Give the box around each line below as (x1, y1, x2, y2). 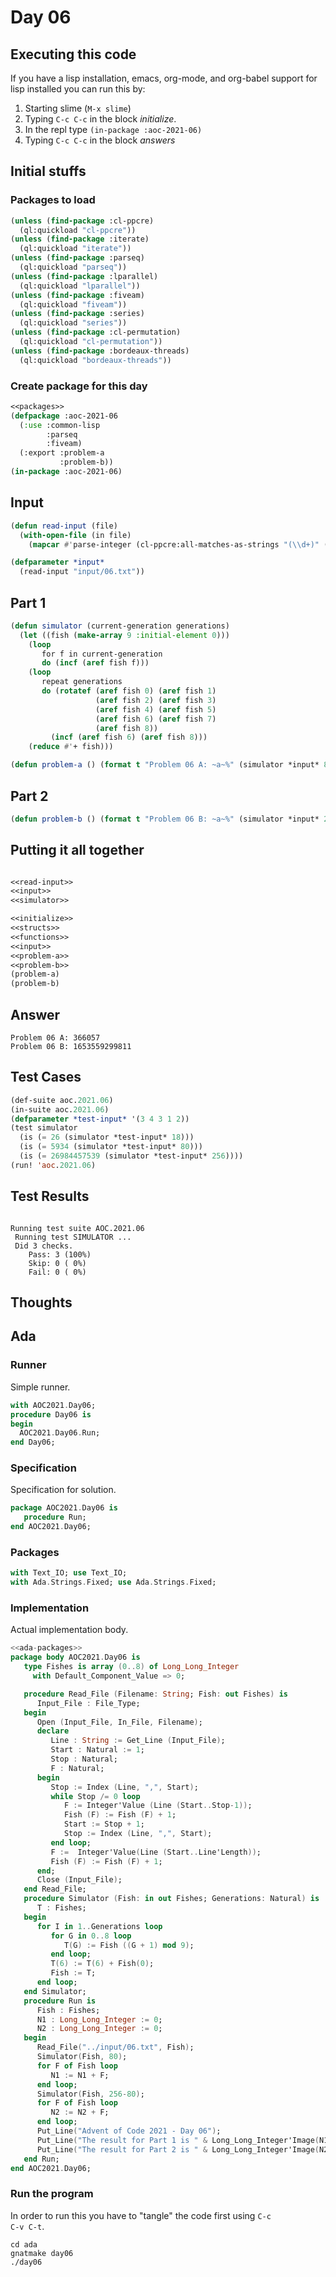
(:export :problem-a (19, 448, 105, 458)
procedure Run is (23, 1996, 97, 2006)
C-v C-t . (10, 2220, 45, 2232)
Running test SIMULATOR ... (14, 1232, 132, 1242)
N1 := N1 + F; (50, 2070, 110, 2080)
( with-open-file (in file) (19, 530, 132, 540)
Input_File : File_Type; (36, 1698, 141, 1708)
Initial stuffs (10, 163, 87, 180)
